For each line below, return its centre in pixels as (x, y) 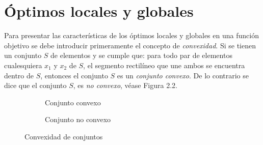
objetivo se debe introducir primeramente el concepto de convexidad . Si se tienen (130, 45)
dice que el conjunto (35, 85)
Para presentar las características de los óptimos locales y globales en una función (131, 35)
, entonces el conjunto (74, 75)
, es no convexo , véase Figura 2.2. (125, 85)
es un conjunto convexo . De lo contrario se (183, 75)
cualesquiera (23, 65)
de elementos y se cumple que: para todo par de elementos (141, 55)
